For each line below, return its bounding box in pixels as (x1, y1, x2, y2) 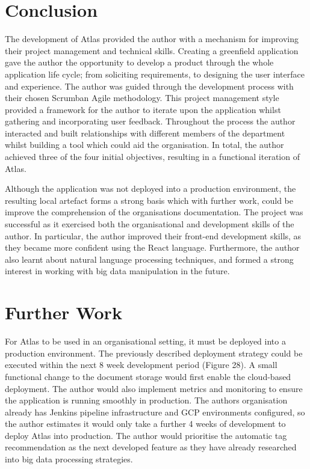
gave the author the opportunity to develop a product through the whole (5, 56, 274, 69)
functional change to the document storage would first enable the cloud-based (5, 370, 291, 382)
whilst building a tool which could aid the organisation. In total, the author (5, 138, 284, 151)
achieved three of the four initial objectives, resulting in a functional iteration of (5, 150, 300, 163)
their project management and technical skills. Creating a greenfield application (5, 44, 299, 57)
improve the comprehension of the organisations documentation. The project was (5, 206, 303, 218)
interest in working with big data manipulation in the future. (5, 265, 230, 277)
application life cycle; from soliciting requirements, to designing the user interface (5, 67, 305, 80)
